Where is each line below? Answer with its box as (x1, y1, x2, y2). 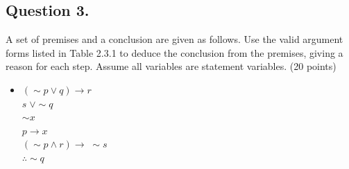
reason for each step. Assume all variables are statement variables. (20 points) (6, 59, 337, 73)
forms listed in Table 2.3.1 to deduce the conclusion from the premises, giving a (6, 45, 343, 60)
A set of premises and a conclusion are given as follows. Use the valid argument (6, 32, 343, 46)
